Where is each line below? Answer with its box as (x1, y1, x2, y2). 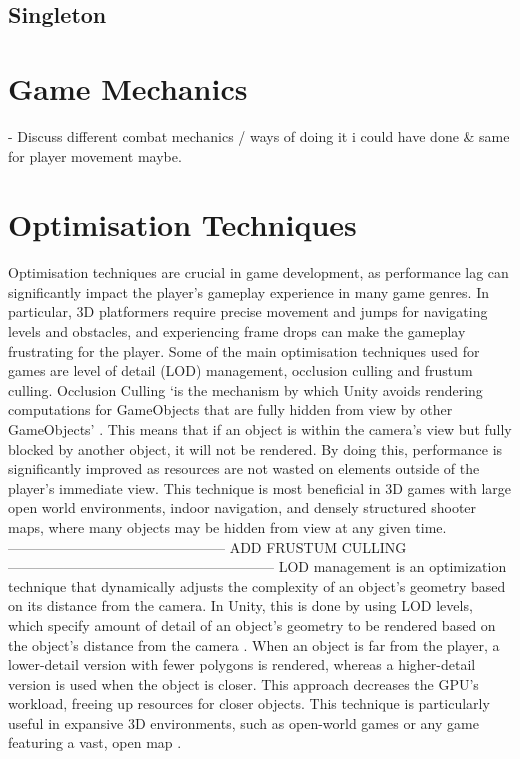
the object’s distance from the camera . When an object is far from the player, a (8, 634, 500, 655)
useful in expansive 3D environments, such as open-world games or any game (8, 712, 479, 733)
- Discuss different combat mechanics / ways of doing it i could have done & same (8, 125, 510, 146)
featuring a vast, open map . (8, 732, 182, 753)
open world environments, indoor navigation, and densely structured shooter (8, 497, 477, 518)
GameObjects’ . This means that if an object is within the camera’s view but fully (8, 418, 512, 439)
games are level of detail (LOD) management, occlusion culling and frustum (8, 360, 473, 381)
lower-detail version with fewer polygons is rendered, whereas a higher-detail (8, 654, 476, 675)
